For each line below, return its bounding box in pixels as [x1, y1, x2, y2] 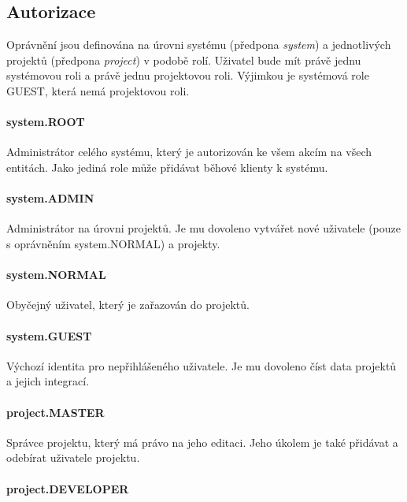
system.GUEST [6, 327, 92, 344]
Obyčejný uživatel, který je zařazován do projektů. [6, 296, 250, 313]
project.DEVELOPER [6, 480, 129, 496]
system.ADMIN [6, 190, 94, 206]
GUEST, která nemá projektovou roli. [6, 82, 190, 99]
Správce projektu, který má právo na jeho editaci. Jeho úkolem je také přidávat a [6, 433, 398, 450]
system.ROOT [6, 113, 85, 130]
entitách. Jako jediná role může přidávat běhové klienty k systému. [6, 158, 328, 175]
